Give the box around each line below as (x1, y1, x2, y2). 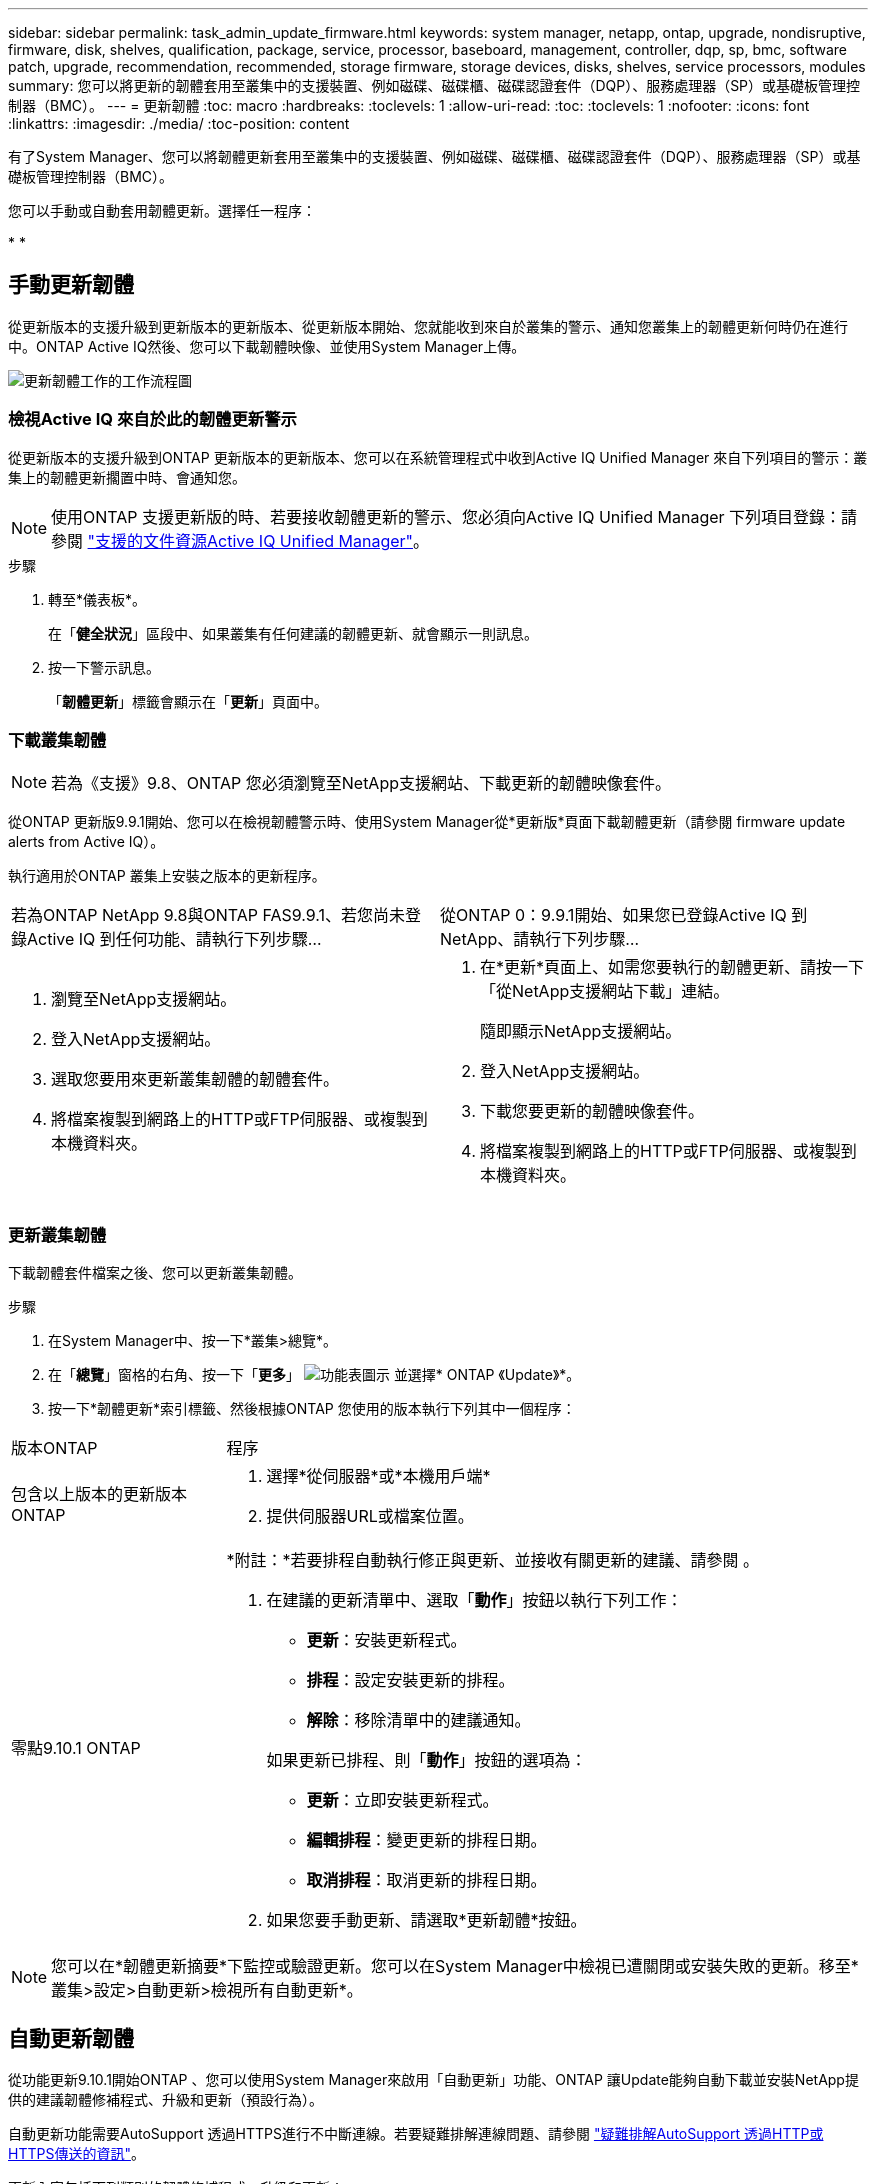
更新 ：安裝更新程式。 (306, 1630, 467, 1651)
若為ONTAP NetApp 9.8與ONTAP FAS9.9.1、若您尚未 (11, 905, 406, 926)
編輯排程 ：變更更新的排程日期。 (306, 1830, 547, 1851)
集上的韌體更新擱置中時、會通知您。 (8, 468, 246, 486)
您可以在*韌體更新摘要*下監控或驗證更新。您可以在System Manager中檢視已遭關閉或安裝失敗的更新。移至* (51, 1956, 859, 1977)
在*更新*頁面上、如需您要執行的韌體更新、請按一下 (480, 957, 865, 978)
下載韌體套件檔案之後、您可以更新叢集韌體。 (8, 1264, 302, 1282)
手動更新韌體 (8, 272, 134, 298)
